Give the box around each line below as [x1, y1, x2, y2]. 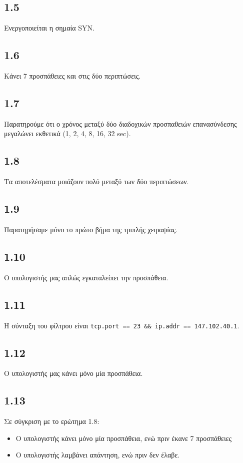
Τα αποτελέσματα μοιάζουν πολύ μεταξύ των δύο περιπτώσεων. [4, 176, 189, 187]
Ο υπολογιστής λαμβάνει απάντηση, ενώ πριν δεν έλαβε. [15, 449, 180, 460]
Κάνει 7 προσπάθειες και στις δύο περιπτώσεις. [4, 71, 141, 81]
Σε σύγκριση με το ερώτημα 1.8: [4, 416, 99, 426]
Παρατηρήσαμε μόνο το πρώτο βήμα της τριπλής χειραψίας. [4, 224, 177, 234]
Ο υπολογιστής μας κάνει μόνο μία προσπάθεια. [4, 368, 143, 378]
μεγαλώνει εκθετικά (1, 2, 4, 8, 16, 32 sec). [4, 128, 131, 139]
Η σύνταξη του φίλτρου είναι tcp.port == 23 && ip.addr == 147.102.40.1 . [4, 320, 239, 330]
